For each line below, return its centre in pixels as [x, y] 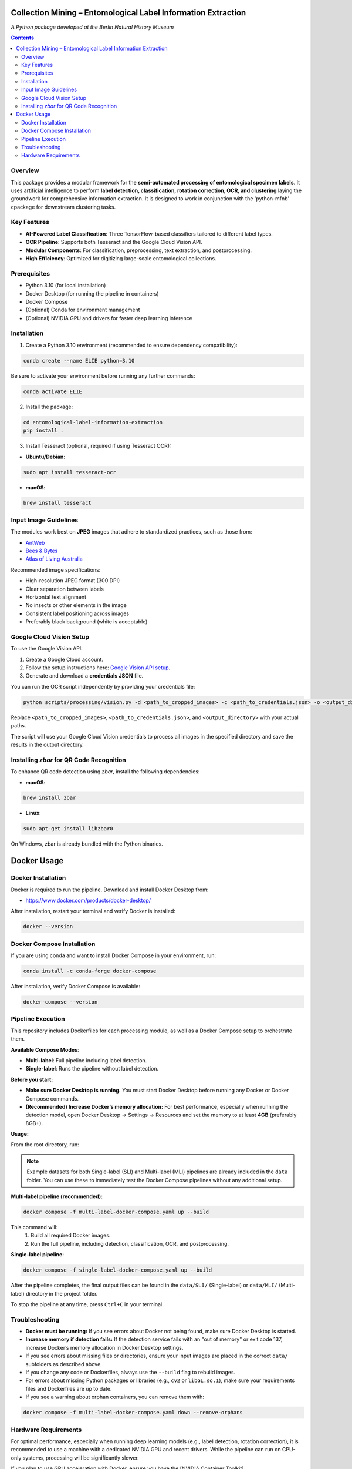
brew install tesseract [57, 503]
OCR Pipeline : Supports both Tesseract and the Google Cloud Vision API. [114, 242]
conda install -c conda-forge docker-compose [90, 971]
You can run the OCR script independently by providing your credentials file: [103, 686]
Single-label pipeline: [38, 1255]
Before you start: [32, 1079]
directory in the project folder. [62, 1293]
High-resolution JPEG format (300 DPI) [73, 581]
